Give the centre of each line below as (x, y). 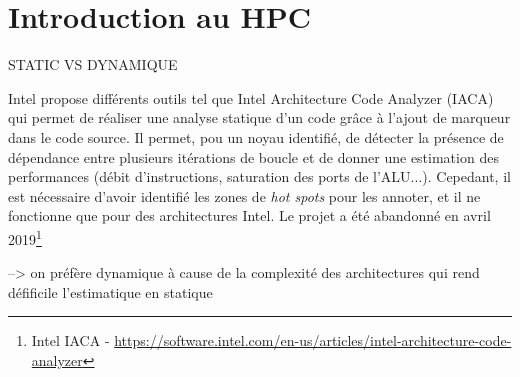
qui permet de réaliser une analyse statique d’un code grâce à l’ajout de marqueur (259, 117)
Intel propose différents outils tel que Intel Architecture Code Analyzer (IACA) (251, 97)
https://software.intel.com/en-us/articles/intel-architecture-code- (313, 340)
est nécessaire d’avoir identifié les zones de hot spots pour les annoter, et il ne (244, 195)
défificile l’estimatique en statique (110, 291)
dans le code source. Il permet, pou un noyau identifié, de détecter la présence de (256, 136)
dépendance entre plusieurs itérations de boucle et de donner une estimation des (253, 156)
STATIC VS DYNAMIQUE (93, 64)
